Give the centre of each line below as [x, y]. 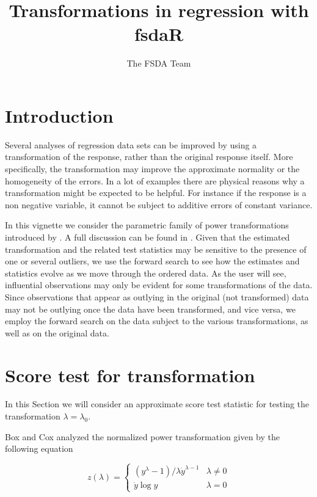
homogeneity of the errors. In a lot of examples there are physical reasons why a [155, 180]
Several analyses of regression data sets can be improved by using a [131, 144]
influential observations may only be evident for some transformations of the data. [159, 285]
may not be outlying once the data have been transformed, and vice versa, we [150, 309]
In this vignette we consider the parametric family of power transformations [147, 225]
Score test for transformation [130, 375]
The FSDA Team [159, 63]
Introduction [59, 115]
